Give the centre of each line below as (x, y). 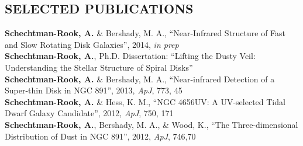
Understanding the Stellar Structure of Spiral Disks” (99, 67)
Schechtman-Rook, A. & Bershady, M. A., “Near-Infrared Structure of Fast (145, 33)
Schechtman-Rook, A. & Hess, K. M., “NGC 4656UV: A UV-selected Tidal (145, 101)
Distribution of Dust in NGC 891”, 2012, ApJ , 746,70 (100, 136)
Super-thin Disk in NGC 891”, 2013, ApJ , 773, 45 (94, 90)
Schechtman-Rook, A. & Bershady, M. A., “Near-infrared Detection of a (140, 79)
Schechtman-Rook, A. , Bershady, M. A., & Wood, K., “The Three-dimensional (151, 124)
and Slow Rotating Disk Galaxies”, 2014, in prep (92, 44)
